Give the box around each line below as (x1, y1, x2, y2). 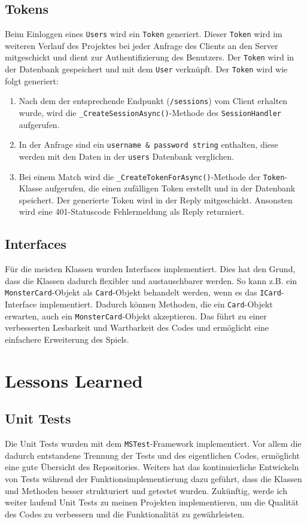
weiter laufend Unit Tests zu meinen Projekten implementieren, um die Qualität (5, 496, 299, 508)
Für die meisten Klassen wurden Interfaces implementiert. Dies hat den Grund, (5, 263, 296, 275)
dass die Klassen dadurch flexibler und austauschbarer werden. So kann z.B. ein (5, 274, 297, 287)
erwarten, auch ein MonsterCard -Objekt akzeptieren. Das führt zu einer (5, 309, 267, 322)
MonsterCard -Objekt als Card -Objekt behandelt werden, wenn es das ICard (5, 286, 281, 298)
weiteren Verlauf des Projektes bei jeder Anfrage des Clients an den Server (5, 39, 278, 51)
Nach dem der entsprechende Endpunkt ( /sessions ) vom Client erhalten (19, 95, 288, 107)
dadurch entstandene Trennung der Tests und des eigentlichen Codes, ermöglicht (5, 449, 300, 461)
